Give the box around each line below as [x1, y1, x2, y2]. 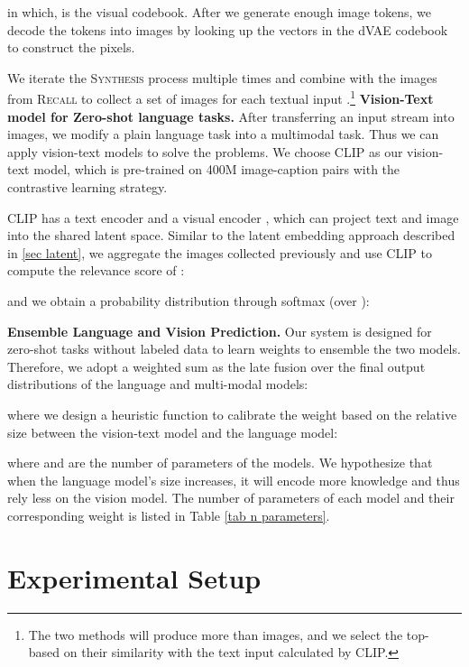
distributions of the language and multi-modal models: [7, 375, 308, 394]
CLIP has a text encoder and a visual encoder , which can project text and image [7, 208, 459, 227]
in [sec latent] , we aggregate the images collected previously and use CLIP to [7, 243, 432, 262]
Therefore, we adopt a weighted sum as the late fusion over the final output [7, 357, 426, 375]
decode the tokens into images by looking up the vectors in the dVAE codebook [7, 20, 448, 39]
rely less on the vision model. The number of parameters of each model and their [7, 488, 455, 507]
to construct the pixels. [7, 38, 135, 57]
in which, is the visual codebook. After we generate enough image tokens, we [7, 3, 432, 21]
